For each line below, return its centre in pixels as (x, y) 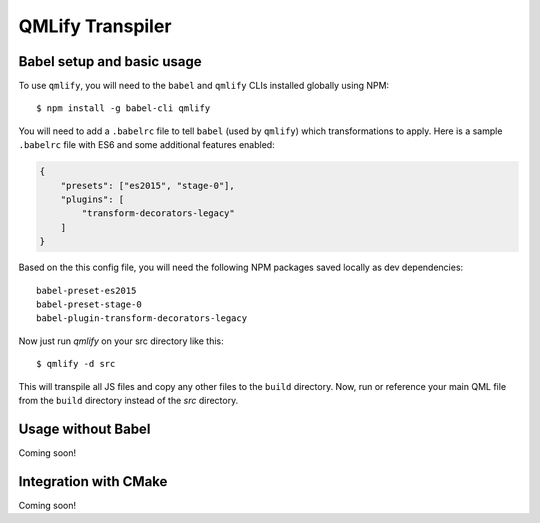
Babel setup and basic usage (110, 61)
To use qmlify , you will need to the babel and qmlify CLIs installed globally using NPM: (204, 86)
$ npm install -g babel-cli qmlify (123, 108)
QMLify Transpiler (95, 26)
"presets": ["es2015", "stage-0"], (147, 185)
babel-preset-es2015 (86, 290)
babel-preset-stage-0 (89, 304)
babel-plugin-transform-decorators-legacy (142, 318)
